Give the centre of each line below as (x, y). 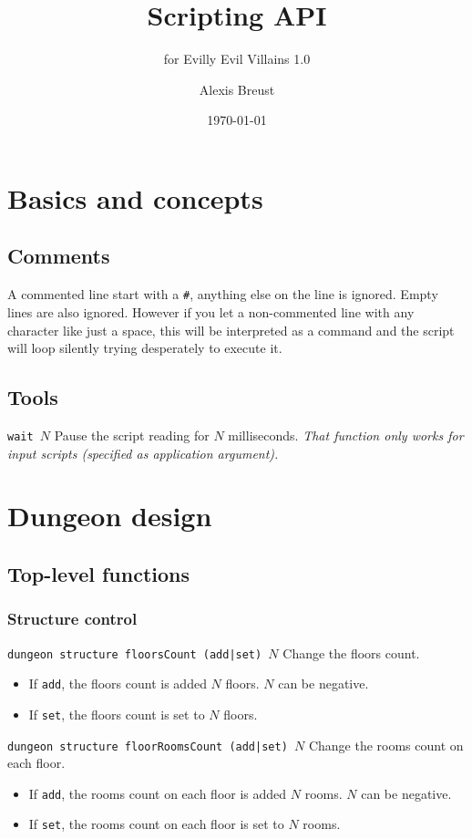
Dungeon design (110, 516)
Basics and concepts (135, 197)
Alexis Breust (237, 89)
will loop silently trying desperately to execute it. (145, 348)
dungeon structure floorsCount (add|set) (135, 654)
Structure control (72, 619)
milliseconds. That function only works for (346, 435)
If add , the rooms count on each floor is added (158, 793)
